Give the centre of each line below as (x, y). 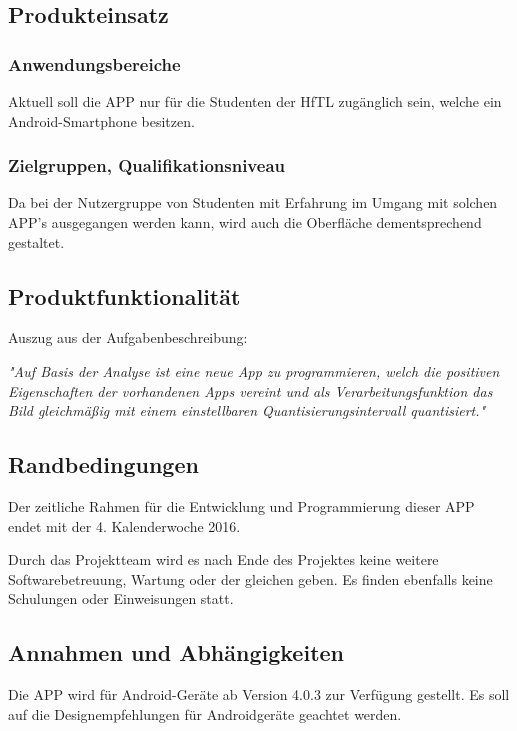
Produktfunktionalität (124, 295)
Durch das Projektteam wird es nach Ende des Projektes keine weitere (223, 559)
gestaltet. (36, 241)
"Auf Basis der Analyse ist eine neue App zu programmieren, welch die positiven (254, 370)
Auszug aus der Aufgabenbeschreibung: (128, 337)
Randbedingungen (103, 464)
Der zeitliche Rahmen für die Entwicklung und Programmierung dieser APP (241, 505)
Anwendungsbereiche (94, 63)
